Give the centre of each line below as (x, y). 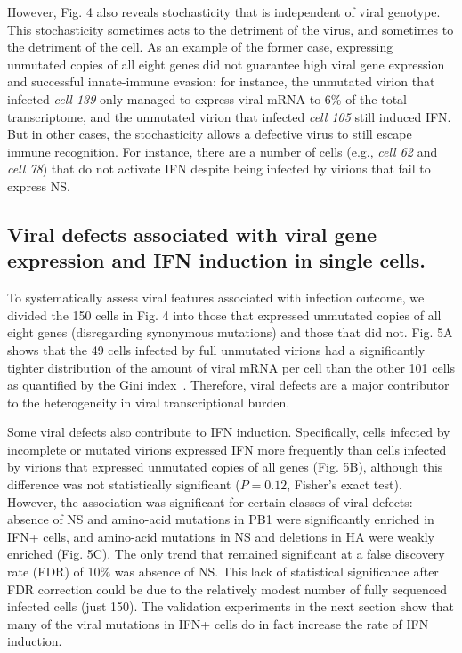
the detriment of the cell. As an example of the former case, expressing (200, 47)
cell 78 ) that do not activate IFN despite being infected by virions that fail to (219, 169)
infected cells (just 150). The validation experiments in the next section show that (231, 606)
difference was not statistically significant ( (124, 484)
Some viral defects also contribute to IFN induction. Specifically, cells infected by (229, 432)
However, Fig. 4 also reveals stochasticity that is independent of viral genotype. (224, 12)
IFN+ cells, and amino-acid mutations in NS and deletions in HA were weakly (221, 536)
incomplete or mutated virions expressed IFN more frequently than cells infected (227, 449)
